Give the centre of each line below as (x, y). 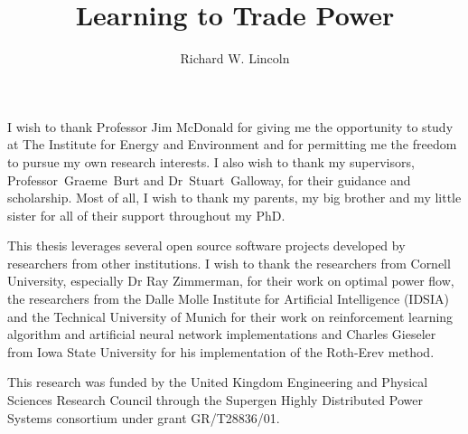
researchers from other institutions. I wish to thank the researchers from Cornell (229, 263)
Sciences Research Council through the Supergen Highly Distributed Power (215, 400)
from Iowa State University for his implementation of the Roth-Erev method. (221, 351)
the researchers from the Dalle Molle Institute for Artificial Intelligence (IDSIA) (228, 299)
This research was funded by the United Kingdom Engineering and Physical (218, 382)
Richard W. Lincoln (235, 58)
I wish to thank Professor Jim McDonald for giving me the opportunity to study (230, 126)
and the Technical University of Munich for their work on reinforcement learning (230, 316)
